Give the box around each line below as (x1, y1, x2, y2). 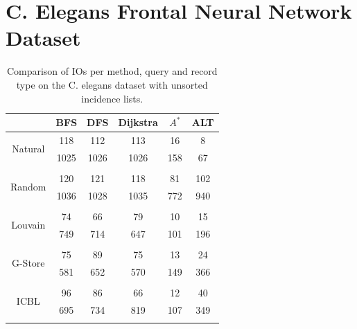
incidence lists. (81, 91, 143, 105)
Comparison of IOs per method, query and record (6, 64, 218, 78)
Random (10, 179, 46, 194)
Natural (12, 141, 45, 156)
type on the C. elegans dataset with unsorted (16, 77, 208, 91)
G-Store (11, 256, 45, 270)
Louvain (11, 217, 46, 232)
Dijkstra (118, 115, 158, 130)
